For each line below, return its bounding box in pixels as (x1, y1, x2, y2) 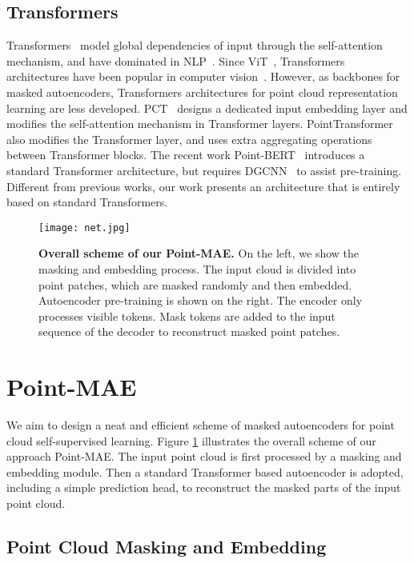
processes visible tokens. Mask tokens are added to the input (38, 307, 336, 324)
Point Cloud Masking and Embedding (6, 534, 327, 559)
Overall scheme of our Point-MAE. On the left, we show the (38, 245, 360, 262)
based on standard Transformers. (6, 194, 168, 210)
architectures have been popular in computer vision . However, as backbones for (6, 68, 400, 85)
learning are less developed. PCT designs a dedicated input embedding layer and (6, 99, 408, 116)
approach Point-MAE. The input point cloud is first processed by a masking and (6, 448, 402, 465)
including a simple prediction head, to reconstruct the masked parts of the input (6, 479, 401, 496)
